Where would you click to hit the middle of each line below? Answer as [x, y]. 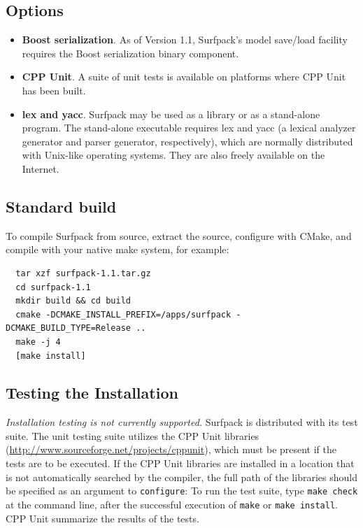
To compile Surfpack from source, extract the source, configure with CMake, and [179, 235]
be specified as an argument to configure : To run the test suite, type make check [182, 491]
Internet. [41, 168]
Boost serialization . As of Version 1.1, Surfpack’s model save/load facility [185, 40]
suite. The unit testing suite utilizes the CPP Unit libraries [133, 435]
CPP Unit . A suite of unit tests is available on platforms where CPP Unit [184, 77]
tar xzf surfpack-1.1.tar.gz [83, 273]
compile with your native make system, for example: [118, 249]
